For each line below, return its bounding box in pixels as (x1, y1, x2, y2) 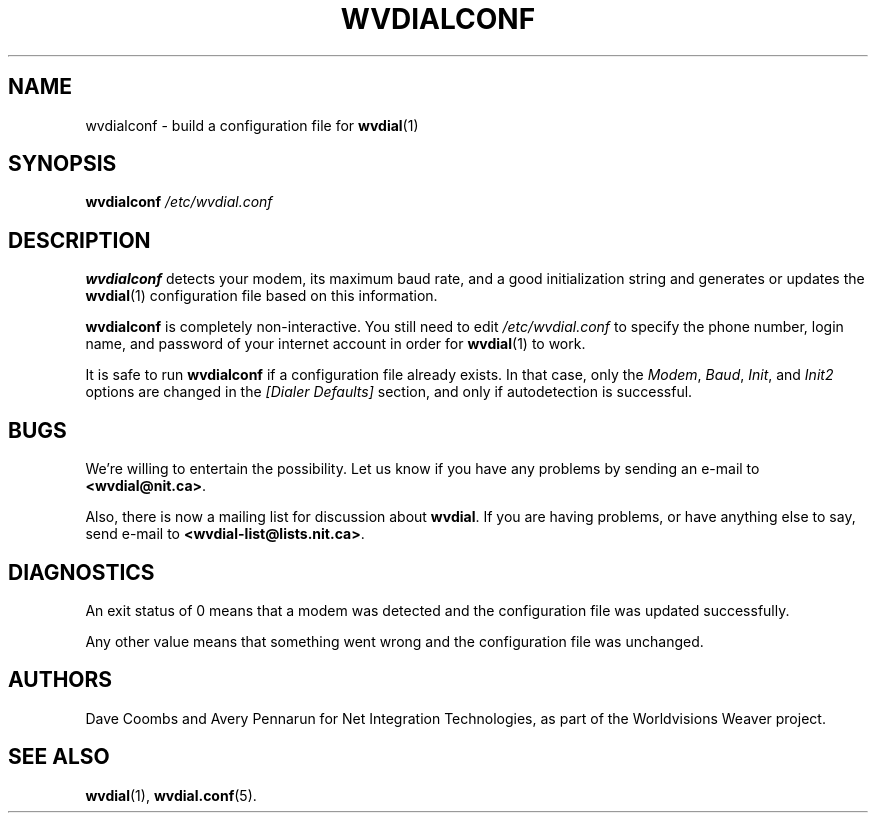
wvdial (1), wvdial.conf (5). (85, 786, 257, 804)
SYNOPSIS (8, 151, 117, 177)
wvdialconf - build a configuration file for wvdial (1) (85, 116, 419, 134)
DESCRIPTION (8, 227, 151, 253)
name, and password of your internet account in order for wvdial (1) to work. (85, 335, 586, 353)
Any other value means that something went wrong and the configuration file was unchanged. (85, 632, 704, 650)
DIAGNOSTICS (8, 559, 155, 585)
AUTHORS (8, 667, 113, 693)
